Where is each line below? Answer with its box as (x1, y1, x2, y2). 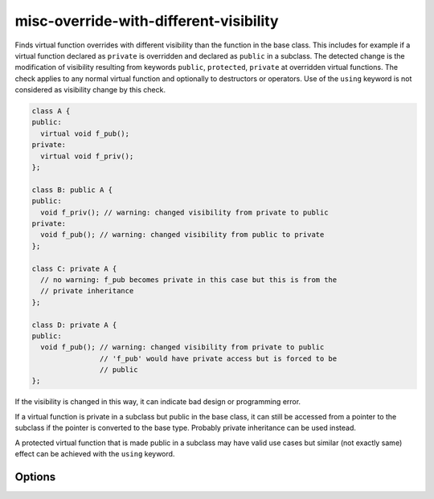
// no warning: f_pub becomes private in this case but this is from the (40, 275, 338, 284)
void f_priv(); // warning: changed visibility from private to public (40, 207, 329, 217)
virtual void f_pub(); (40, 129, 130, 138)
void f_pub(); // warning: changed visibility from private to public (40, 342, 325, 352)
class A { (31, 107, 71, 116)
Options (14, 470, 56, 484)
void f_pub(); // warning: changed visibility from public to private (40, 230, 325, 239)
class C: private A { (31, 264, 117, 273)
